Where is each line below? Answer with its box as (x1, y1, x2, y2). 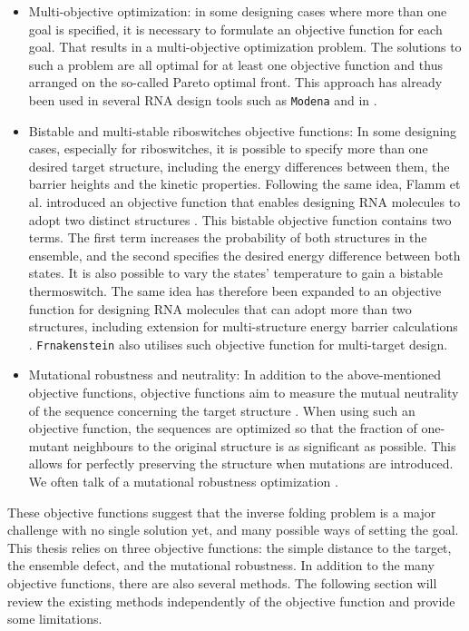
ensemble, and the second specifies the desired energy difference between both (28, 245, 461, 264)
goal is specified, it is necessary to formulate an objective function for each (28, 19, 443, 38)
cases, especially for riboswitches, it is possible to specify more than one (28, 139, 428, 158)
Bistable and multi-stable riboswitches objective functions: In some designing (28, 121, 457, 140)
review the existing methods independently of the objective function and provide (7, 591, 455, 610)
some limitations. (7, 609, 103, 628)
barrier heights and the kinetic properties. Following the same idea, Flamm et (28, 174, 461, 193)
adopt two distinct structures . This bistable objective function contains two (28, 210, 452, 229)
